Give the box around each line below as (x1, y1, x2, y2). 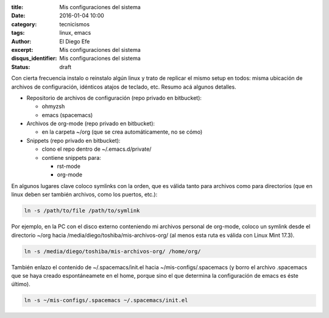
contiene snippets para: (41, 154, 102, 161)
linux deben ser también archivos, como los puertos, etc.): (11, 191, 158, 198)
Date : (11, 12, 26, 20)
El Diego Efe (59, 37, 90, 45)
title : (11, 4, 24, 10)
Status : (11, 63, 30, 70)
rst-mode (57, 162, 80, 170)
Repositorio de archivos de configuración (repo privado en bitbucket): (26, 94, 202, 101)
